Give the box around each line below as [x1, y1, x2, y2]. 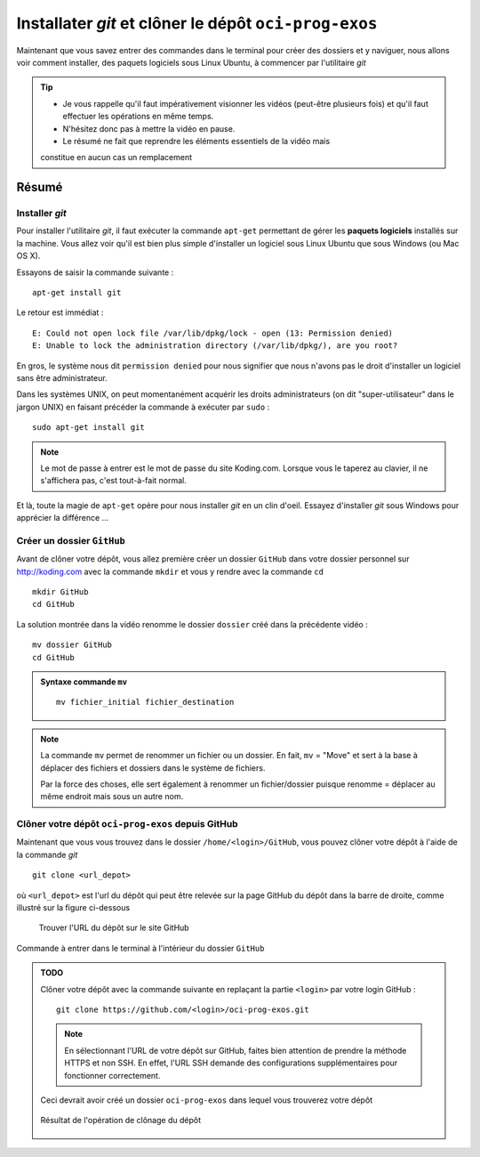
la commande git [16, 849, 78, 860]
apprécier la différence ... [16, 513, 109, 523]
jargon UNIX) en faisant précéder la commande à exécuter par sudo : [16, 401, 270, 412]
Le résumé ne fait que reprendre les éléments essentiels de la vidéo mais [62, 135, 331, 146]
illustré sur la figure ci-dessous [16, 902, 131, 912]
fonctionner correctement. [64, 1070, 161, 1080]
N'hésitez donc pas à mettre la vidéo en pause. [62, 123, 236, 133]
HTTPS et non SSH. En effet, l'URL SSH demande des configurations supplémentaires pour [64, 1057, 398, 1068]
